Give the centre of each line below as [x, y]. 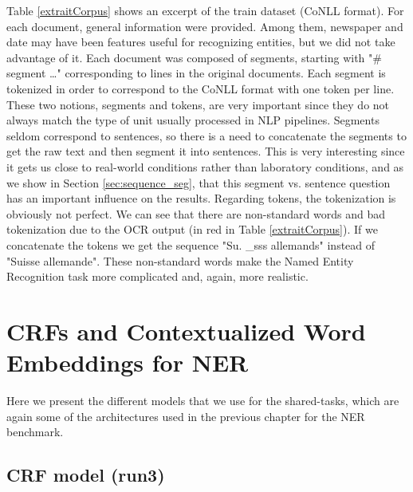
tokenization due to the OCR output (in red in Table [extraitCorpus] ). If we [192, 229]
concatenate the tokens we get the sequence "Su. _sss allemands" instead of [191, 244]
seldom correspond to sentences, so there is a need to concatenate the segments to [206, 135]
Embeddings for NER [128, 362]
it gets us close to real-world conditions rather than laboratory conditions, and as [205, 166]
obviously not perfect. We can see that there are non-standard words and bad [196, 213]
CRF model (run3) [86, 475]
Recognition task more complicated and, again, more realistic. [157, 276]
